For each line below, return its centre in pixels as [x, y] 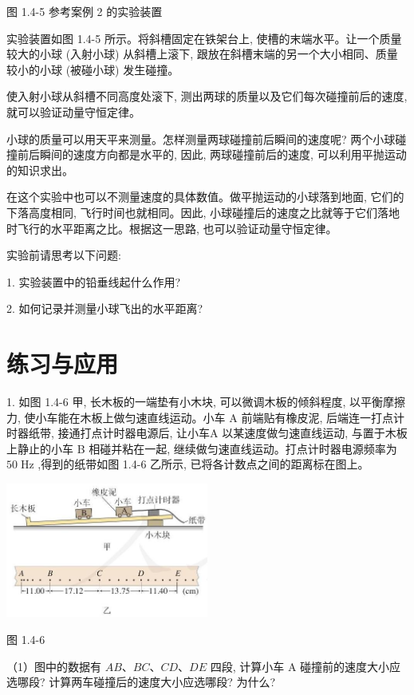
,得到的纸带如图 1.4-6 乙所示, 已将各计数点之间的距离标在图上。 [203, 464]
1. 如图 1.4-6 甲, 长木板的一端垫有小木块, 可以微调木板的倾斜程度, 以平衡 [195, 402]
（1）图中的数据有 [54, 666]
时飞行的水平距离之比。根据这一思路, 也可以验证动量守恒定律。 [172, 228]
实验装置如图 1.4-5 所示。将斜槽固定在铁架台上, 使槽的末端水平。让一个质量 [204, 38]
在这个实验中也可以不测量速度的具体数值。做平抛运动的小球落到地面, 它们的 [205, 197]
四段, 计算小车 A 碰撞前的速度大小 [300, 666]
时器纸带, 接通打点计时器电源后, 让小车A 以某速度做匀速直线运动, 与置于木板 [207, 433]
